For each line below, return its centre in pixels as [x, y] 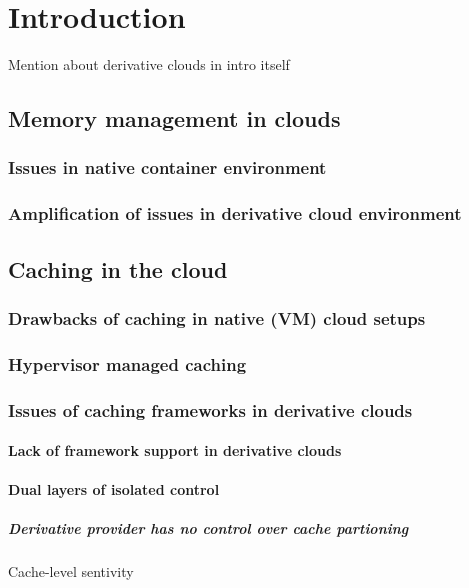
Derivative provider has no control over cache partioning [208, 528]
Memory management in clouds [174, 118]
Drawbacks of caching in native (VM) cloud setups [217, 317]
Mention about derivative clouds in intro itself [149, 64]
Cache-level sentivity [71, 571]
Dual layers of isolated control [114, 489]
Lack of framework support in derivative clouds [175, 450]
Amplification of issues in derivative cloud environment [235, 213]
